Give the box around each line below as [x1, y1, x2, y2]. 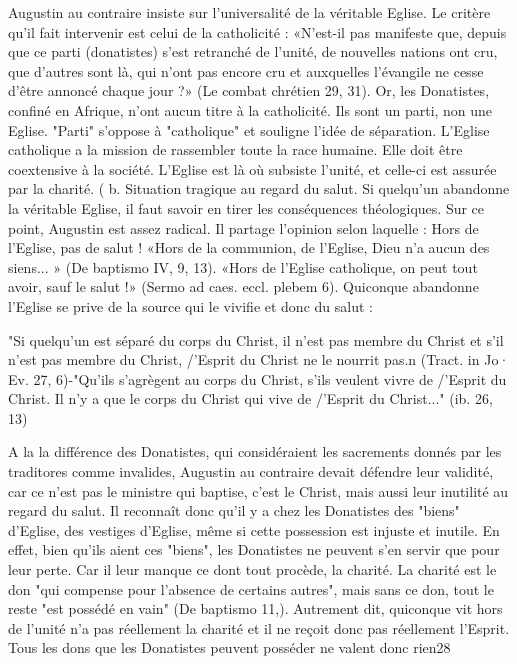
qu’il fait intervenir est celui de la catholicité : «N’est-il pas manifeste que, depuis [8, 21, 507, 42]
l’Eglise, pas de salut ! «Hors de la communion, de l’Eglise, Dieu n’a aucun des [8, 237, 490, 258]
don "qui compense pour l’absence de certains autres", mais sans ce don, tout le [8, 578, 494, 599]
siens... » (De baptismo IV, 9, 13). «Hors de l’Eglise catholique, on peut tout [8, 256, 478, 277]
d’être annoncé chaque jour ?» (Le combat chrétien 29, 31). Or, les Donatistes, [8, 80, 490, 101]
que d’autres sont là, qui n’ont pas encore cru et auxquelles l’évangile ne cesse [8, 60, 484, 81]
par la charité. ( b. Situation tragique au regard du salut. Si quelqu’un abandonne [8, 178, 510, 199]
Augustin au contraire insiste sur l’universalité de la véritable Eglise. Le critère [8, 2, 491, 22]
